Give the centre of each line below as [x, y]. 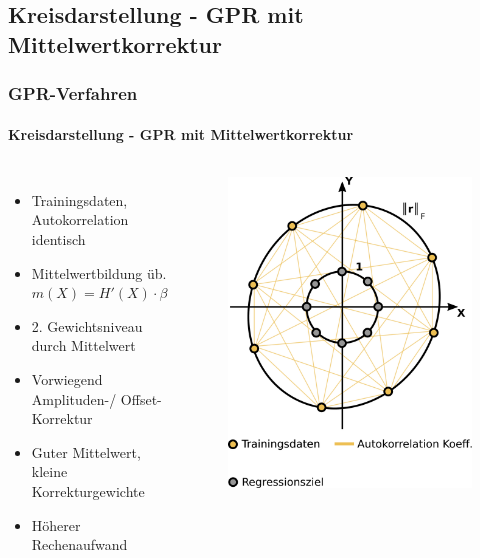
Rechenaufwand [79, 544]
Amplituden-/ [74, 398]
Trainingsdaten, [79, 199]
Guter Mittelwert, [86, 451]
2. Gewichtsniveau [87, 325]
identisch [58, 239]
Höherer [56, 524]
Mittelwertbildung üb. [99, 272]
